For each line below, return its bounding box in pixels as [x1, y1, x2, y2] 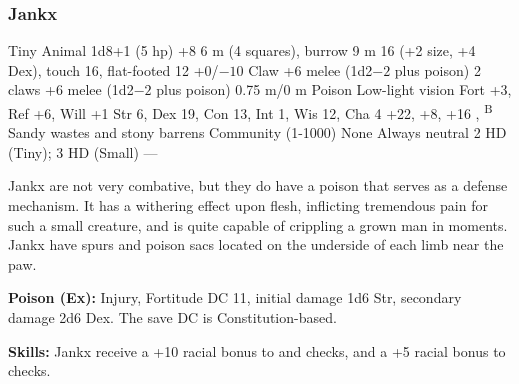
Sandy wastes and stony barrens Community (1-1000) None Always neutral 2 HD [8, 122, 507, 143]
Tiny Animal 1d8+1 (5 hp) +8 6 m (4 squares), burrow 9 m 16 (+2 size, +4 [8, 40, 476, 61]
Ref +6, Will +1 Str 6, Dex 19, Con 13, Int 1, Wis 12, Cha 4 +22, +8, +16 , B [8, 100, 493, 123]
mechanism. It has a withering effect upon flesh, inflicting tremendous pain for [8, 195, 488, 216]
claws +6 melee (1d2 [8, 79, 134, 100]
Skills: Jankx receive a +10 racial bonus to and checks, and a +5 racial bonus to [8, 340, 506, 361]
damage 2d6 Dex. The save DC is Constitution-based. [8, 307, 337, 327]
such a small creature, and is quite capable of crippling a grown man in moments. [8, 214, 508, 235]
